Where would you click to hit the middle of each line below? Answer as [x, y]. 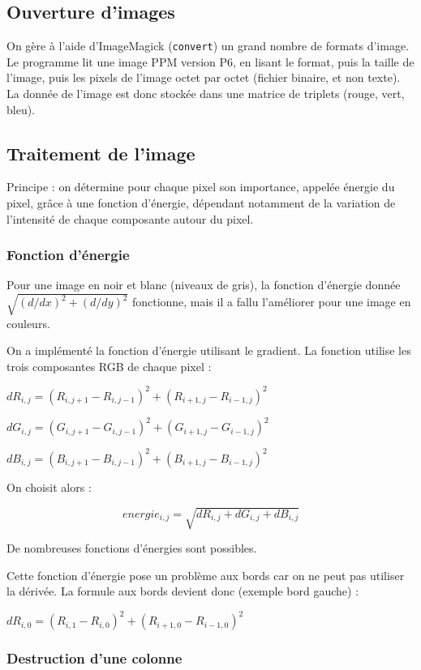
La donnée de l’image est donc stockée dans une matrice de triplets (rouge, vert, [206, 94]
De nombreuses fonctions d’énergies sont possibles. [132, 548]
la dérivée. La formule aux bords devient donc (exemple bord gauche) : [183, 591]
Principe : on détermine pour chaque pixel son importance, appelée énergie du [201, 187]
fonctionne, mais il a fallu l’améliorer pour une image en [271, 302]
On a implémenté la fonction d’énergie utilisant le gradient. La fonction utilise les [209, 350]
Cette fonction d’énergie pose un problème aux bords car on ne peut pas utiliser [206, 575]
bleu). [21, 109]
